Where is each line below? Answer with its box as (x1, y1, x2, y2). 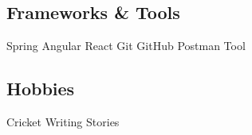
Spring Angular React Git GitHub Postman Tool (6, 37, 246, 54)
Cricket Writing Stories (6, 114, 120, 129)
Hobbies (6, 76, 75, 101)
